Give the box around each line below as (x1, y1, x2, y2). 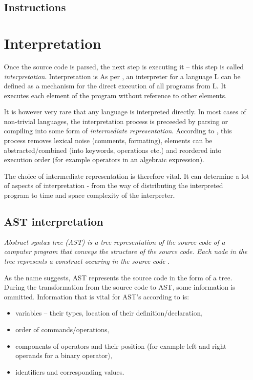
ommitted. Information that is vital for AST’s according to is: (4, 291, 189, 301)
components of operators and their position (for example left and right (15, 340, 227, 351)
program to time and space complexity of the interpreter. (4, 190, 175, 200)
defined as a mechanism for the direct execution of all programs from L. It (4, 81, 226, 91)
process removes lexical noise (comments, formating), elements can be (4, 135, 212, 146)
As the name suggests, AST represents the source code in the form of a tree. (4, 272, 232, 282)
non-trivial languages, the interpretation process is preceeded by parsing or (4, 116, 228, 126)
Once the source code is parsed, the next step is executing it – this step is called (4, 61, 244, 71)
